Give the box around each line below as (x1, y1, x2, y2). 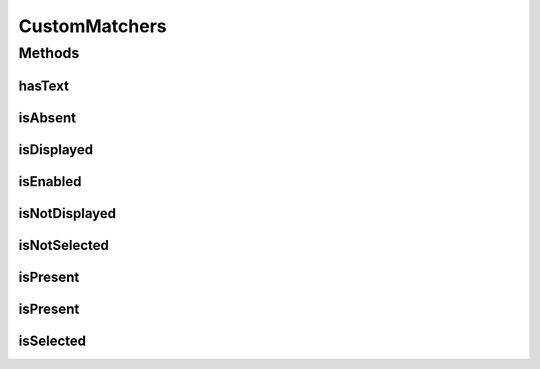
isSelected (18, 332, 87, 349)
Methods (18, 44, 80, 62)
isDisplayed (18, 141, 94, 158)
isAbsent (18, 109, 77, 126)
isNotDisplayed (18, 205, 117, 222)
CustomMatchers (18, 15, 167, 37)
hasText (18, 77, 70, 94)
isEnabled (18, 173, 82, 190)
